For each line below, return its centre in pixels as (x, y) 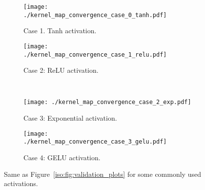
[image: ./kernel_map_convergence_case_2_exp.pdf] (107, 102)
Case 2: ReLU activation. (61, 70)
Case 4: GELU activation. (62, 157)
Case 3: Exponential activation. (70, 118)
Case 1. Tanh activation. (60, 31)
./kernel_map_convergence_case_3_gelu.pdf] (95, 142)
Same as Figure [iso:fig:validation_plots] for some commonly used (102, 174)
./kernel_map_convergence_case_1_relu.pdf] (95, 54)
